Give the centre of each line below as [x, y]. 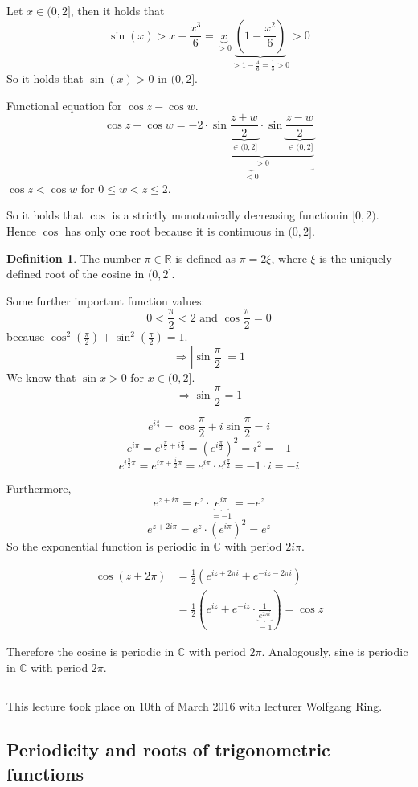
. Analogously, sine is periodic [335, 652]
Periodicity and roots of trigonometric [168, 750]
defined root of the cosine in [76, 274]
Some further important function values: [106, 300]
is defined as [206, 258]
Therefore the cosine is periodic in [90, 652]
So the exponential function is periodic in [108, 546]
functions [45, 773]
